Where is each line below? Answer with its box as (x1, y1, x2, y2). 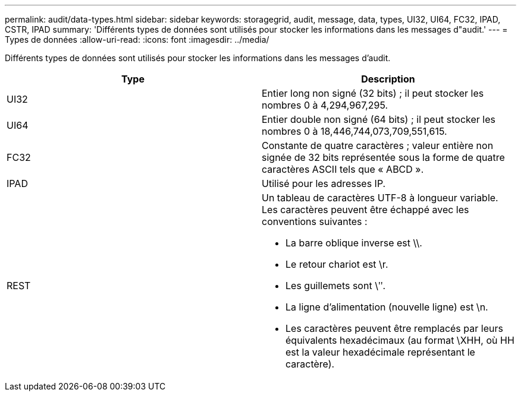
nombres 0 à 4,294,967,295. (262, 99, 388, 111)
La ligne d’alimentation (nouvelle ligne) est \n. (285, 301, 488, 313)
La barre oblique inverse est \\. (285, 237, 422, 249)
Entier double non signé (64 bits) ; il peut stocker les (262, 113, 495, 125)
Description (361, 73, 415, 85)
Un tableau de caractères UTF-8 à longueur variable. (262, 192, 498, 204)
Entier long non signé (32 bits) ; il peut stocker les (262, 87, 484, 99)
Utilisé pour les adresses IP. (262, 178, 386, 189)
